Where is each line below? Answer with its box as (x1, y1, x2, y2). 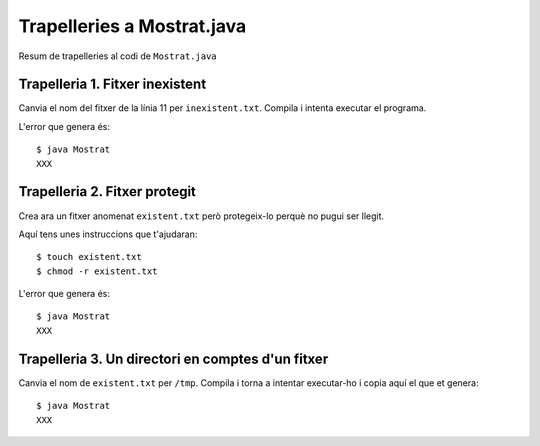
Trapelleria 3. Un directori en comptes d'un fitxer (18, 350, 329, 367)
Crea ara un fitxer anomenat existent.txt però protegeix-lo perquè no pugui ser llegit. (18, 210, 385, 222)
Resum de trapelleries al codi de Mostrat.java (18, 50, 217, 62)
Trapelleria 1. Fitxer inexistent (18, 76, 207, 93)
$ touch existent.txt (36, 251, 142, 263)
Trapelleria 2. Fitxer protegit (18, 183, 197, 200)
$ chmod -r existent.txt (36, 265, 158, 277)
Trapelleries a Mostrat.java (18, 15, 247, 37)
